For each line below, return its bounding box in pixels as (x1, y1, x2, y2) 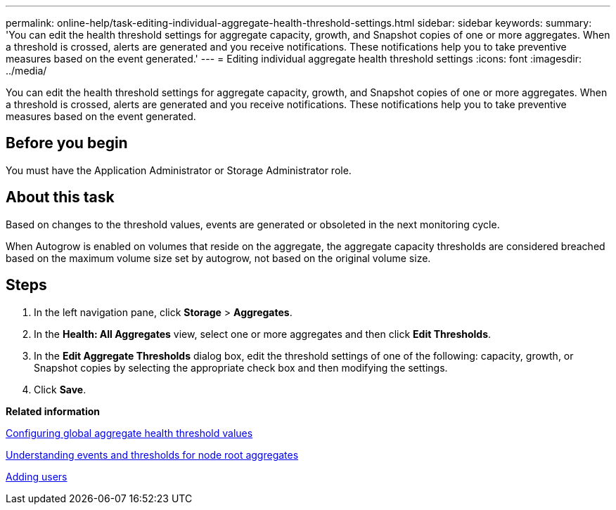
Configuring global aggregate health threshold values (6, 426, 253, 439)
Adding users (6, 470, 68, 483)
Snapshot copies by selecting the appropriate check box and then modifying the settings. (34, 361, 448, 374)
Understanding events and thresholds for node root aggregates (6, 448, 299, 461)
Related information (6, 405, 101, 417)
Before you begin (6, 134, 128, 152)
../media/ (6, 65, 47, 77)
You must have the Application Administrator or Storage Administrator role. (6, 164, 352, 176)
